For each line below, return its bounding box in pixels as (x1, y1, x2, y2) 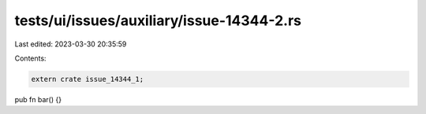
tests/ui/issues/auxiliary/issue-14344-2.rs (14, 12, 302, 29)
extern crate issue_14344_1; (31, 75, 144, 83)
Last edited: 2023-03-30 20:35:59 (14, 39, 127, 49)
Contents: (14, 53, 47, 63)
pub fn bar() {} (14, 94, 62, 104)
